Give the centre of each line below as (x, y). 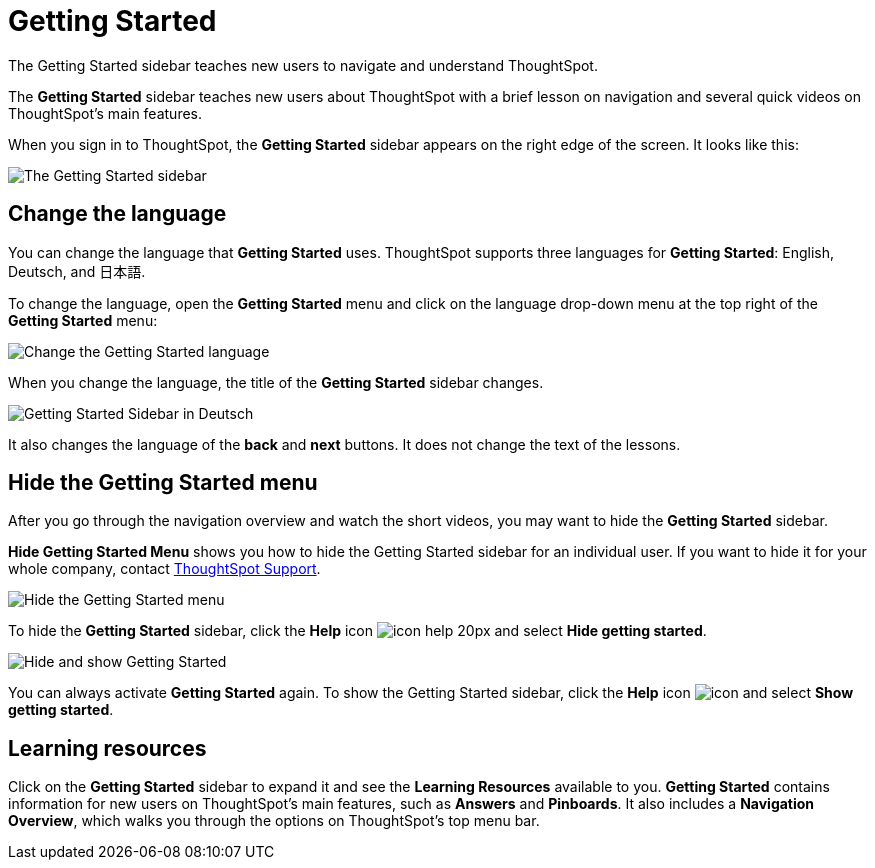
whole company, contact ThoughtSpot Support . (164, 569)
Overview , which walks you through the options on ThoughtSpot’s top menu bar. (274, 821)
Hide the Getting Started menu (163, 483)
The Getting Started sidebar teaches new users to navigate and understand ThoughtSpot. (303, 65)
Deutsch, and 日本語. (77, 271)
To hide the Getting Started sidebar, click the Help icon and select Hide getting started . (357, 631)
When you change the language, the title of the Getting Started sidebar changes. (276, 382)
